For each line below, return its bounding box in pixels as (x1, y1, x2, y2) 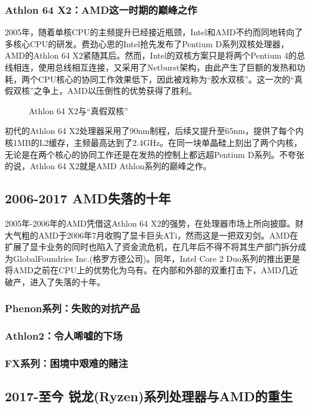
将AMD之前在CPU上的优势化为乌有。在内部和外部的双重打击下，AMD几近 (5, 264, 298, 276)
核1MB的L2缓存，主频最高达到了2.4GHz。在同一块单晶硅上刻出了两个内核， (5, 136, 303, 148)
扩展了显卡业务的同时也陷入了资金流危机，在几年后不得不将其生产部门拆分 (5, 240, 298, 253)
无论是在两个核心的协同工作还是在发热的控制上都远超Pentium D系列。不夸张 (5, 148, 304, 160)
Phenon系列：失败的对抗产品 (5, 301, 140, 316)
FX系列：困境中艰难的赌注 (5, 356, 129, 371)
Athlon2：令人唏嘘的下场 (5, 328, 123, 343)
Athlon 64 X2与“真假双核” (29, 104, 129, 117)
